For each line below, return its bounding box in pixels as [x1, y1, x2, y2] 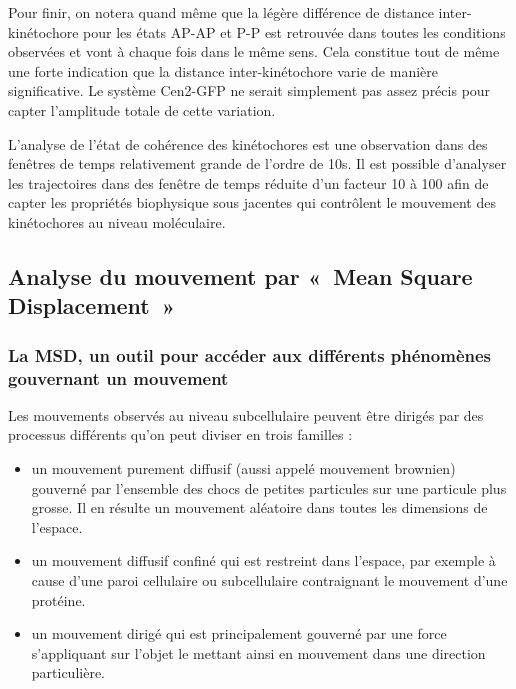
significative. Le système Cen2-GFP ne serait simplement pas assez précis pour [8, 80, 491, 101]
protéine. [31, 589, 86, 610]
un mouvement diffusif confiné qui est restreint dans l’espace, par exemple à [31, 550, 496, 571]
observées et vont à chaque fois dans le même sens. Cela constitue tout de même [8, 41, 500, 62]
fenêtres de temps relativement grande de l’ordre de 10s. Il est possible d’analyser [8, 153, 507, 174]
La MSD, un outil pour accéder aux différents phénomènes [8, 342, 492, 367]
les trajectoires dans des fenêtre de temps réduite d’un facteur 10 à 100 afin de [8, 172, 489, 193]
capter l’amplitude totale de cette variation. [8, 99, 276, 120]
